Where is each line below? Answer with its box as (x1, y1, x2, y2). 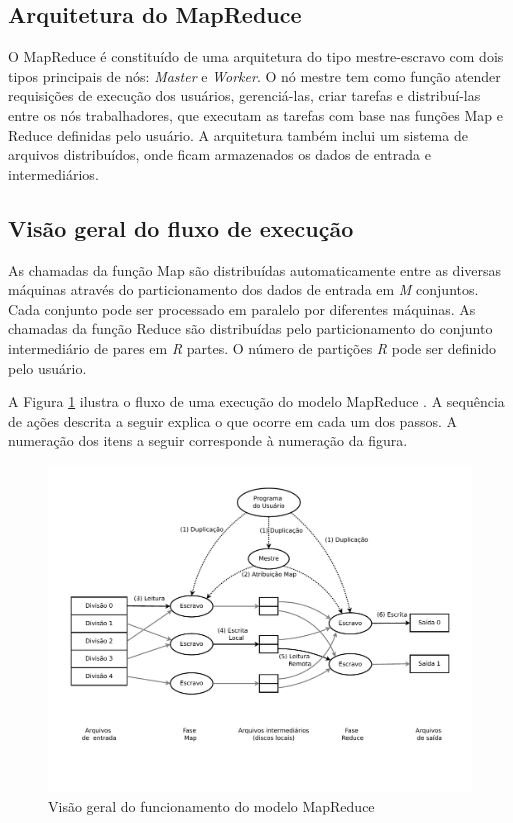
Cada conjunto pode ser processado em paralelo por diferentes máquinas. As (8, 298, 476, 319)
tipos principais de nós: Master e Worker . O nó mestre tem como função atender (8, 65, 501, 86)
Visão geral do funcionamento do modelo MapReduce (48, 796, 375, 817)
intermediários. (8, 163, 99, 184)
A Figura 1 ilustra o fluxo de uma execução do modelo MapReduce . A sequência (8, 391, 505, 412)
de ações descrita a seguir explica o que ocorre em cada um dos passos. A (8, 410, 457, 431)
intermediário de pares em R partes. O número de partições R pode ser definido (8, 337, 497, 358)
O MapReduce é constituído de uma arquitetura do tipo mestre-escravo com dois (8, 46, 504, 67)
